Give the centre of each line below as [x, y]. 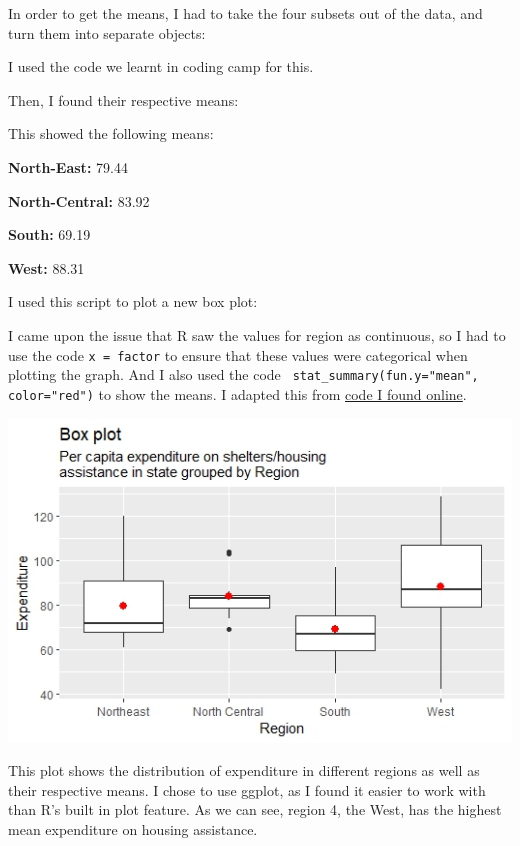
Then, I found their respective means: [123, 99]
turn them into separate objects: [107, 32]
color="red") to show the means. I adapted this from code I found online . [237, 393]
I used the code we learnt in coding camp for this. [161, 66]
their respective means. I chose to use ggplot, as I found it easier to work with [247, 789]
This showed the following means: [111, 133]
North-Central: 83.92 [79, 200]
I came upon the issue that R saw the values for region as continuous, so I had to [257, 334]
